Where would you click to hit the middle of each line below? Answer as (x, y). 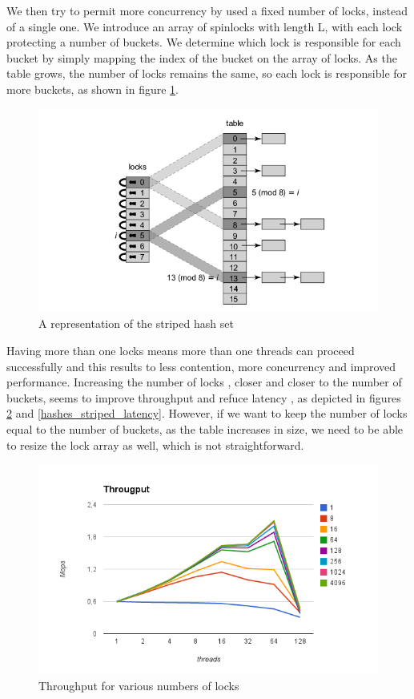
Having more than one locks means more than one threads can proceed (181, 351)
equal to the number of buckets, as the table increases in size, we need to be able (205, 428)
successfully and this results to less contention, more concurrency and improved (201, 366)
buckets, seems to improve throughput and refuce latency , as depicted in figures (204, 397)
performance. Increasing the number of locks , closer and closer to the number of (204, 382)
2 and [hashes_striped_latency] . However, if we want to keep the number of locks (207, 413)
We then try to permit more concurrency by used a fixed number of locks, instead (207, 10)
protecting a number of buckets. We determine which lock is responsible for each (204, 42)
